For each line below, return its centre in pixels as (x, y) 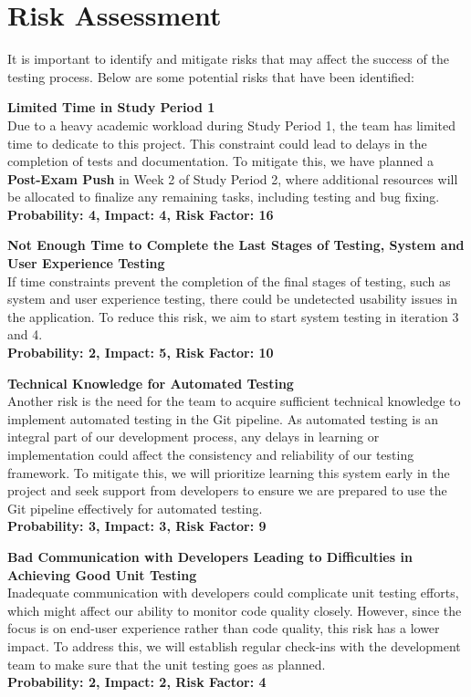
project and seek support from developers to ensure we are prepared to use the (227, 490)
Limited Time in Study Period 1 (111, 107)
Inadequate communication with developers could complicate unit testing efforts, (233, 593)
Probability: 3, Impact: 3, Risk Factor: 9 (137, 526)
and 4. (25, 334)
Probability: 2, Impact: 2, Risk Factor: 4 (137, 682)
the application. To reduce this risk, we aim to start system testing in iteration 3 (233, 316)
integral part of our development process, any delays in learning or (194, 437)
